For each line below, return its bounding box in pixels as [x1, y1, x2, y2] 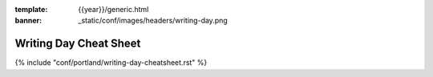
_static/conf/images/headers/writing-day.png [78, 16, 228, 26]
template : [14, 5, 48, 14]
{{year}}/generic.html [78, 5, 149, 14]
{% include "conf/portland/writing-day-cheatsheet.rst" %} [14, 58, 208, 67]
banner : [14, 16, 42, 26]
